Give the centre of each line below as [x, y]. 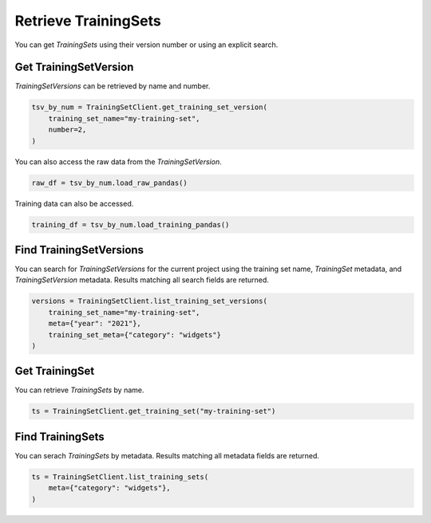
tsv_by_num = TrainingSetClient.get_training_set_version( [149, 107]
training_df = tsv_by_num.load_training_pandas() [130, 224]
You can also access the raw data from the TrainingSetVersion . [119, 161]
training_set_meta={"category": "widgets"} [134, 334]
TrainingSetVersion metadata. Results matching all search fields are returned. [142, 280]
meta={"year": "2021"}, [95, 324]
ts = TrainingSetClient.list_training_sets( [120, 477]
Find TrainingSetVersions [79, 250]
